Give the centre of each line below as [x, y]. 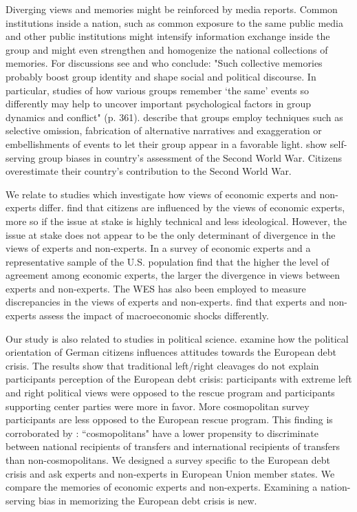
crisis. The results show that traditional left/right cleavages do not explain [162, 365]
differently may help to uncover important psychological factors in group [159, 104]
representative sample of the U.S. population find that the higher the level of [167, 261]
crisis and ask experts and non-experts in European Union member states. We [170, 473]
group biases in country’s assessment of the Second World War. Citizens [190, 157]
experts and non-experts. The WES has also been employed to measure [156, 288]
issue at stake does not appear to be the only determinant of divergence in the [171, 234]
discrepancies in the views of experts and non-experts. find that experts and [165, 302]
